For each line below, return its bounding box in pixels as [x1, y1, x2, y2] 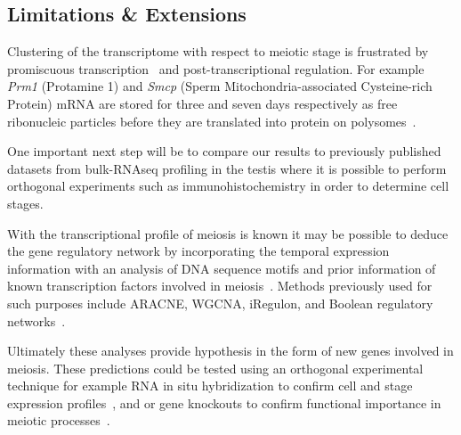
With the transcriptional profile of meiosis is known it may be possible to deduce [7, 224, 449, 242]
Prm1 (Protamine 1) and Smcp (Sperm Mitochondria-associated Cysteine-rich [7, 77, 433, 95]
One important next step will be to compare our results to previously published [7, 142, 441, 160]
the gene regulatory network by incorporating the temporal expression [7, 242, 390, 260]
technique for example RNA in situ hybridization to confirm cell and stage [7, 376, 413, 395]
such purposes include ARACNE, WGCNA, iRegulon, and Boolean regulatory [7, 293, 433, 312]
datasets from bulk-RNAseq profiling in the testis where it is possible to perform [7, 159, 447, 177]
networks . [7, 311, 66, 330]
